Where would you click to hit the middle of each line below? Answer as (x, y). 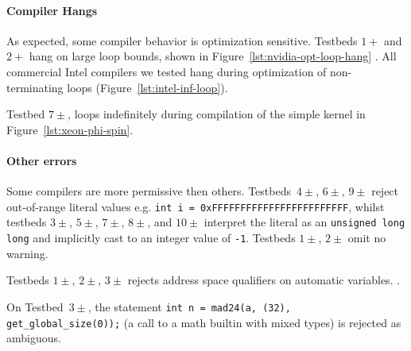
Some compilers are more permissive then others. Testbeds (149, 191)
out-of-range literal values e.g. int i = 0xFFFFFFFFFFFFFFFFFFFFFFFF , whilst (196, 206)
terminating (35, 87)
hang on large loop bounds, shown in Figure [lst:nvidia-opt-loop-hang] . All (213, 56)
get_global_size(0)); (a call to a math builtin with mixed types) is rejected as (204, 322)
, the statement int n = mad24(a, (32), (189, 306)
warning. (27, 253)
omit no (367, 238)
